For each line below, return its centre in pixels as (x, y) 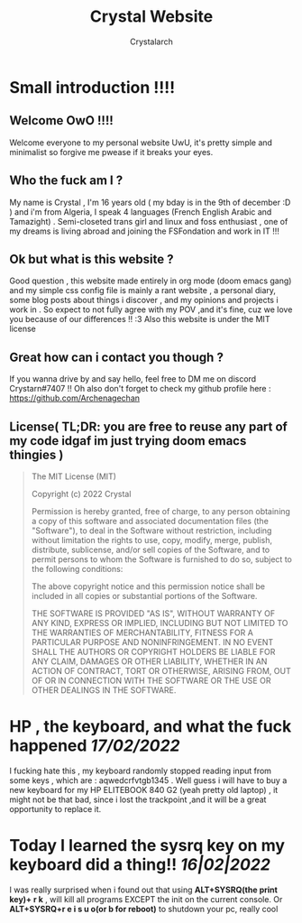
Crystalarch (151, 42)
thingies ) (37, 454)
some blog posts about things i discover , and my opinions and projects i (144, 300)
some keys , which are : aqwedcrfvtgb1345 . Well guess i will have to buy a (148, 780)
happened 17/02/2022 (95, 746)
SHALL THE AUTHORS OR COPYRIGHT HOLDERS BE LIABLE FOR (153, 652)
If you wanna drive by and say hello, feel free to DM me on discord (133, 379)
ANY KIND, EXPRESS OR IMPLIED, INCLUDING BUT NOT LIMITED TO (160, 623)
